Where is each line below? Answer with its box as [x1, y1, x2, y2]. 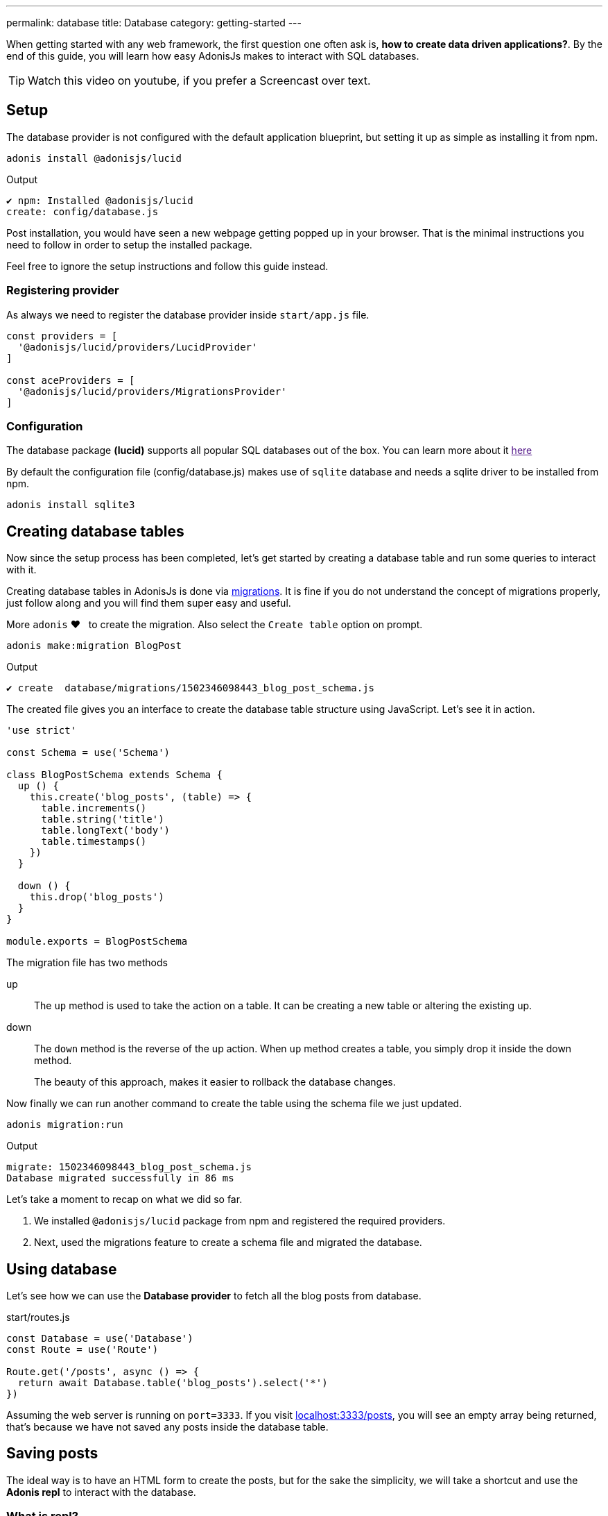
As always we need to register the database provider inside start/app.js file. [6, 308, 370, 321]
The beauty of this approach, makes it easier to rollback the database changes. [34, 1076, 396, 1088]
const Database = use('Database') [6, 1333, 193, 1345]
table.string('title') [41, 814, 164, 825]
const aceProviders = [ [6, 374, 135, 386]
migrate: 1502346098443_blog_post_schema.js [6, 1161, 252, 1173]
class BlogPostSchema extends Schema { [6, 769, 223, 781]
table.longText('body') [41, 825, 171, 836]
